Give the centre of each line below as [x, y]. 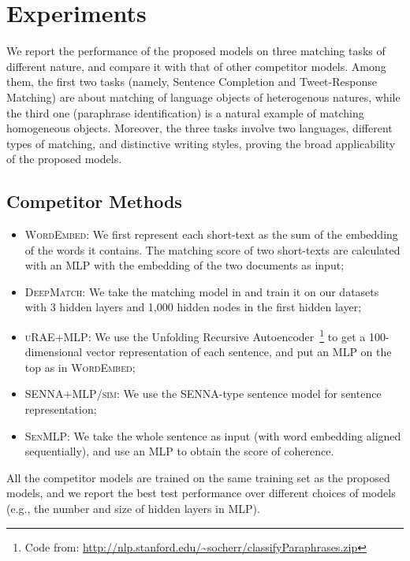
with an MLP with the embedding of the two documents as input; [184, 265]
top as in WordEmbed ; [80, 367]
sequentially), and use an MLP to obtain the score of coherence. [179, 451]
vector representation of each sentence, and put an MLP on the [239, 352]
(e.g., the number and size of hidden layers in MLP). [133, 509]
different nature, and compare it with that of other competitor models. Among [196, 66]
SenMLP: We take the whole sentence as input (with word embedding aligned [213, 435]
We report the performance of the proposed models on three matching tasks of [196, 51]
